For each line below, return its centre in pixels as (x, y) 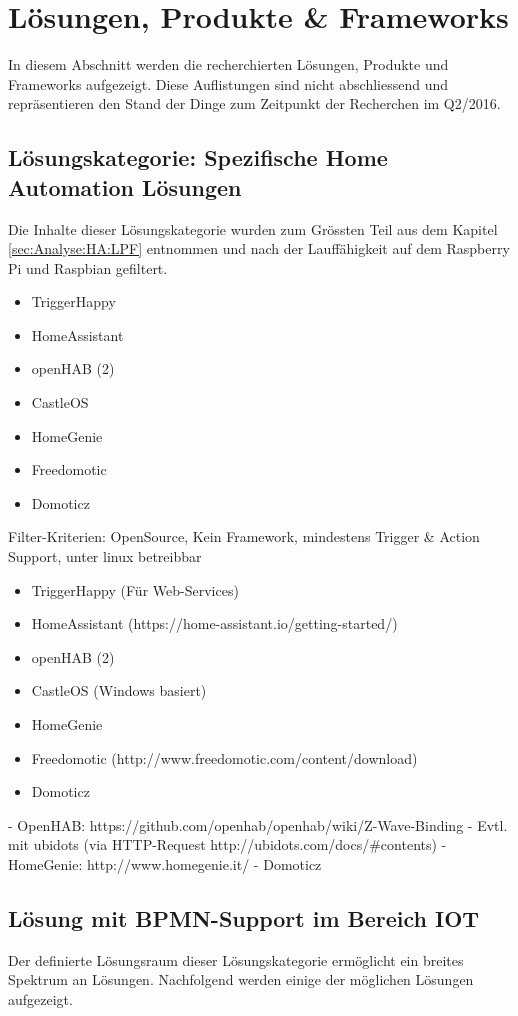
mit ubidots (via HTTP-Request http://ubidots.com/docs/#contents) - (227, 844)
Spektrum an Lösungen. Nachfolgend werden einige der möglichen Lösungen (241, 979)
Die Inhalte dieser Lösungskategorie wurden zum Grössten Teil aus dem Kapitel (253, 228)
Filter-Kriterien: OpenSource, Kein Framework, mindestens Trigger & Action (244, 536)
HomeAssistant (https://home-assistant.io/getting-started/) (214, 623)
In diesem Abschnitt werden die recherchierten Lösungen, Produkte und (228, 64)
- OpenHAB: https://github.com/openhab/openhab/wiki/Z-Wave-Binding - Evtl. (258, 824)
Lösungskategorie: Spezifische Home (198, 157)
